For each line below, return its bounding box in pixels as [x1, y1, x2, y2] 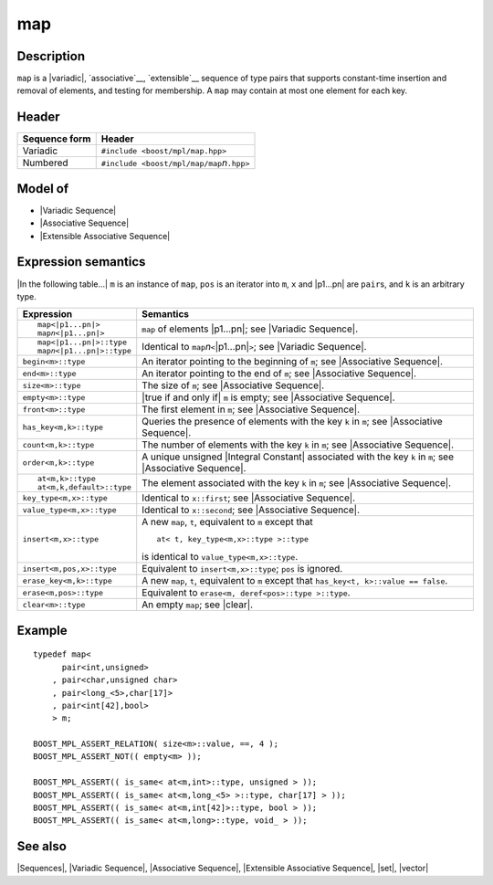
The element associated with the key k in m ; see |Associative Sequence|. [142, 477, 452, 490]
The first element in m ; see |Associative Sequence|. [142, 403, 361, 416]
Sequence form [22, 132, 91, 145]
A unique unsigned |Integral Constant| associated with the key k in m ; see [142, 450, 454, 463]
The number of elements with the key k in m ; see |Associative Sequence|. [142, 438, 455, 451]
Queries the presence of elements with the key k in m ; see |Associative [142, 416, 443, 428]
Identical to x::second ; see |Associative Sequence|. [142, 503, 361, 516]
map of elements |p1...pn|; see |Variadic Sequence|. [142, 322, 359, 335]
